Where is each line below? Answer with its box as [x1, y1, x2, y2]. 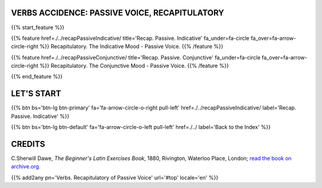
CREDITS [11, 139, 45, 149]
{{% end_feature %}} [11, 73, 63, 80]
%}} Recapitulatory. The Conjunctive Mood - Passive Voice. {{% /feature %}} [39, 62, 229, 70]
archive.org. [11, 163, 41, 170]
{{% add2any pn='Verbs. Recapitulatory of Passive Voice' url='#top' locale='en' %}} [11, 174, 219, 181]
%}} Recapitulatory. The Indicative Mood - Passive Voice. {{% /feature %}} [39, 43, 224, 50]
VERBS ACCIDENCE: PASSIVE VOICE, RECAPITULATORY [11, 8, 225, 18]
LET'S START [11, 89, 61, 99]
